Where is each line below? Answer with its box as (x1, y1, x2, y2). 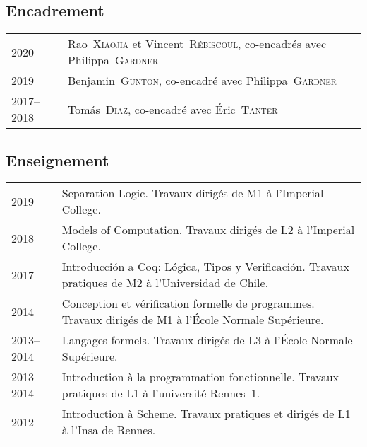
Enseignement (6, 149, 109, 170)
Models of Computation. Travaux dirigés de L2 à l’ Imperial (61, 221, 355, 238)
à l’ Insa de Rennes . (61, 422, 156, 439)
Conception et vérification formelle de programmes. (61, 295, 315, 312)
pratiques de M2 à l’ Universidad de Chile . (61, 274, 269, 291)
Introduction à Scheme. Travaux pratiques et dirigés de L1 (61, 405, 351, 422)
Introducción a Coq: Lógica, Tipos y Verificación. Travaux (61, 258, 349, 275)
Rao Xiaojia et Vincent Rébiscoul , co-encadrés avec (67, 35, 327, 52)
